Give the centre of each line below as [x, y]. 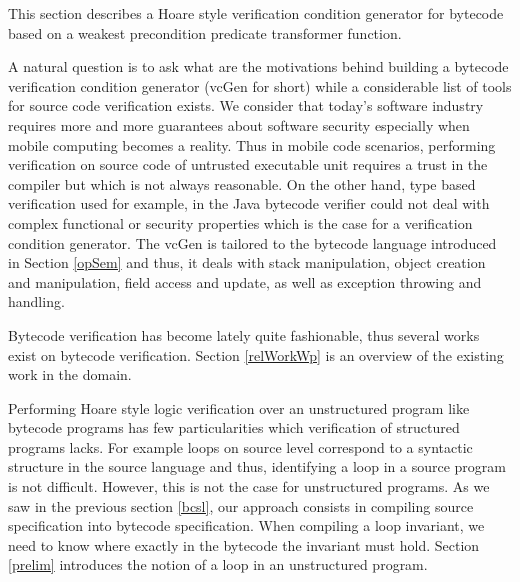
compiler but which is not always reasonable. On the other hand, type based [242, 183]
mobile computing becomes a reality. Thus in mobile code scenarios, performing [252, 144]
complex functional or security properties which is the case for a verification [240, 222]
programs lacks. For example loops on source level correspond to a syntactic [240, 446]
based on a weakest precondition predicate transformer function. [205, 32]
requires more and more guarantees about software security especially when [239, 124]
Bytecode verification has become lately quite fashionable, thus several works [244, 334]
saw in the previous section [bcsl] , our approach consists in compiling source [241, 505]
